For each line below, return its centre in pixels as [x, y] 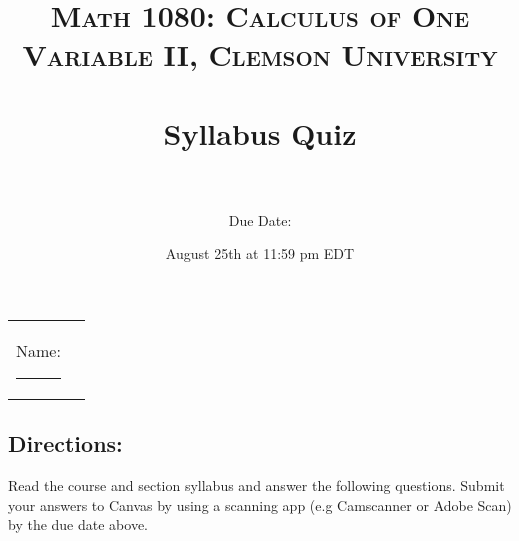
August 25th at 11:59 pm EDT [260, 253]
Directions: [65, 443]
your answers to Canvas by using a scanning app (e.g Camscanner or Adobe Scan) [260, 504]
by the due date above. [78, 524]
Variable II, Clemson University [260, 54]
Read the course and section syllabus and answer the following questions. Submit [256, 485]
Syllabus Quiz [260, 132]
